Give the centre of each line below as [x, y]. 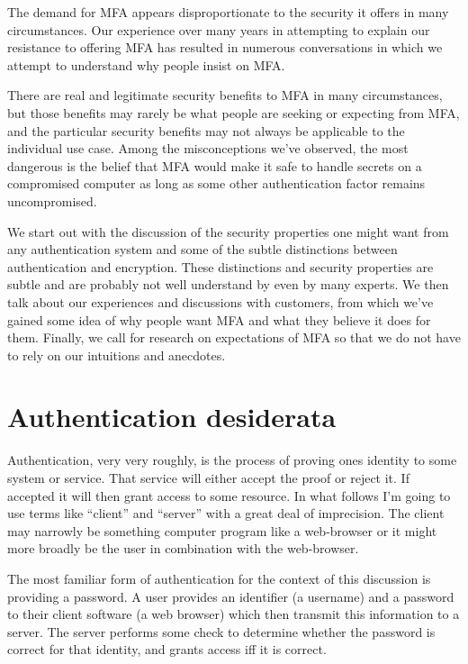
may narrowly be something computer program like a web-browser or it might [222, 530]
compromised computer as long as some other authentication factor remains [216, 183]
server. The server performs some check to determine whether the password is [221, 631]
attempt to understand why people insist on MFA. [146, 64]
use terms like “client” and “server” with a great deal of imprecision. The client [226, 513]
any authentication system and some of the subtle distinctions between [202, 249]
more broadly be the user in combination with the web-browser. [183, 548]
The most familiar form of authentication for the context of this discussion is [219, 578]
